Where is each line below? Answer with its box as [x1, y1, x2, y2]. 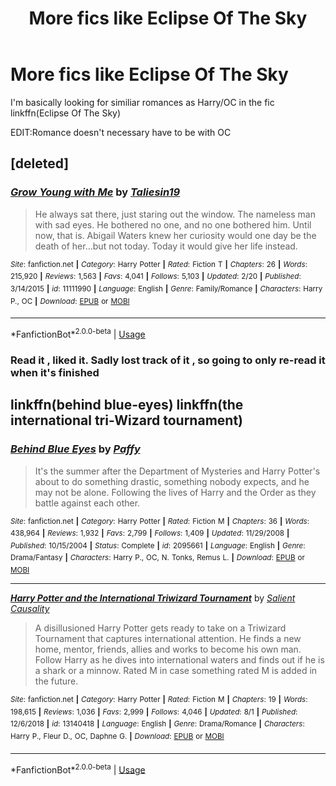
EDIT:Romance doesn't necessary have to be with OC [10, 126, 232, 138]
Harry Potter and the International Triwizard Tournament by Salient [10, 592, 296, 604]
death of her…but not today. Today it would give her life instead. [34, 240, 298, 252]
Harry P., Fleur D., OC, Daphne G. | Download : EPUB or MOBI [10, 732, 225, 742]
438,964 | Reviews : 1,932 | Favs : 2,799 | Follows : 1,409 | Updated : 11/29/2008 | [10, 528, 290, 539]
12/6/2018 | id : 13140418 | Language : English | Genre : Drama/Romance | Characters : [10, 719, 305, 729]
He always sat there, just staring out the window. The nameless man [34, 208, 316, 220]
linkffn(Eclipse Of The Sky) [10, 107, 122, 119]
